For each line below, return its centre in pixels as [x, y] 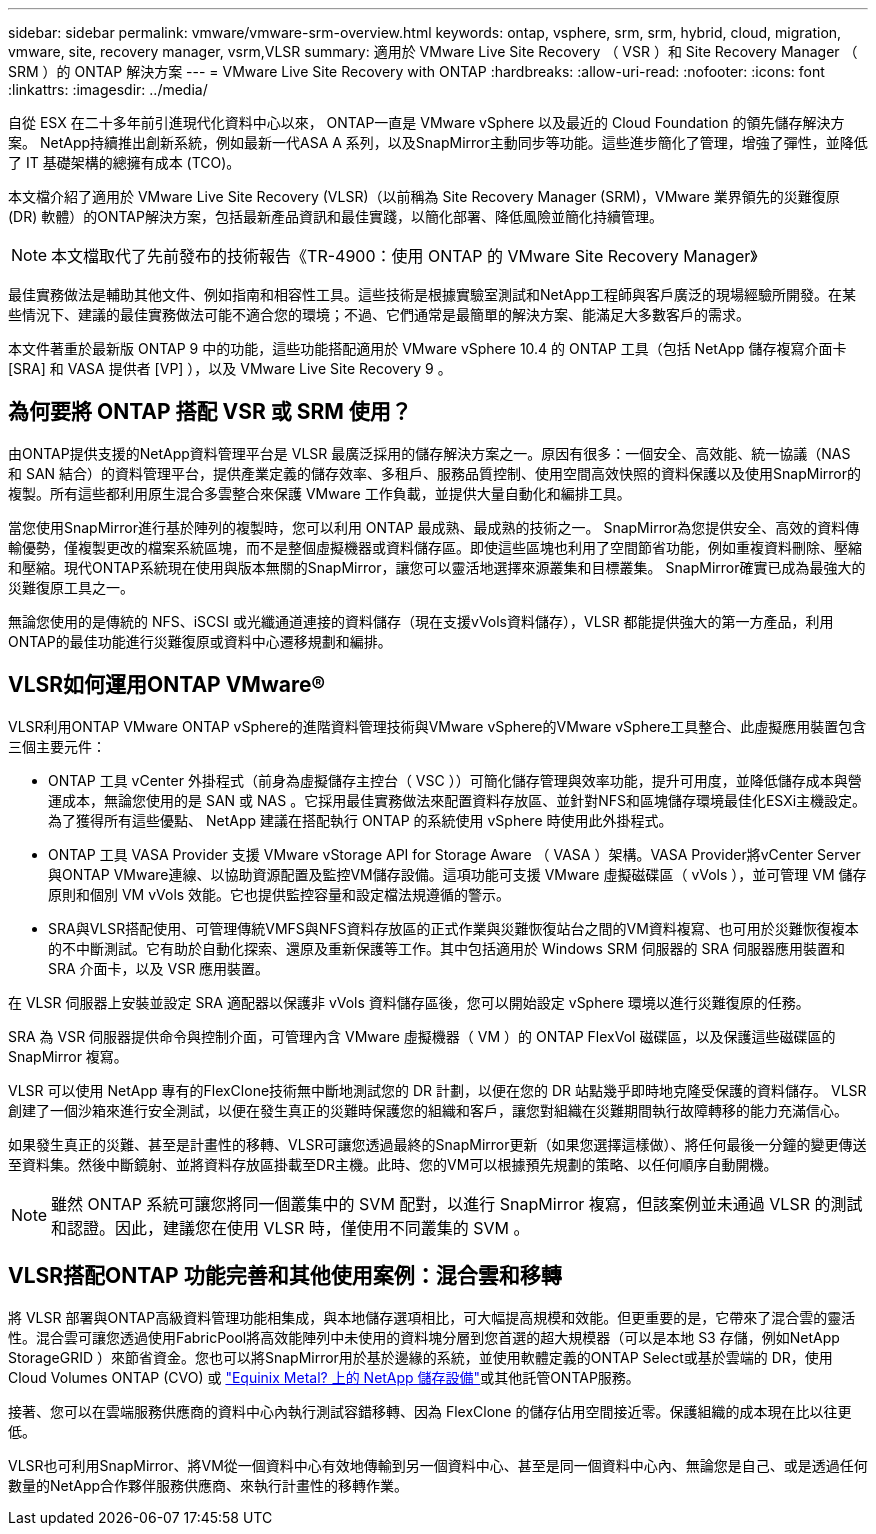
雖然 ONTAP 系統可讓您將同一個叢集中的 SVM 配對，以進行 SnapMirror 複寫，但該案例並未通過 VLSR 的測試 [457, 1203]
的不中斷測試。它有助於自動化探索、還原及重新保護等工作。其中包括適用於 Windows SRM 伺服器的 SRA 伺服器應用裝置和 [446, 948]
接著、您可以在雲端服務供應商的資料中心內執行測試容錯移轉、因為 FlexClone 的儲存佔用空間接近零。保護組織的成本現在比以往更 [430, 1411]
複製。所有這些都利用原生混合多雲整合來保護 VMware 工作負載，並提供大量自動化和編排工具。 [319, 493]
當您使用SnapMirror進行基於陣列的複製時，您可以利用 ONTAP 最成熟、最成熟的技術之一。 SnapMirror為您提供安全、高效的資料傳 [434, 527]
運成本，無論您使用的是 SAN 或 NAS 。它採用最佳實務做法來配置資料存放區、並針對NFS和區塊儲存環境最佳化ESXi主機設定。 [457, 800]
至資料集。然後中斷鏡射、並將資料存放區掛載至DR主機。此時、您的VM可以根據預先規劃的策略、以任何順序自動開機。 [393, 1164]
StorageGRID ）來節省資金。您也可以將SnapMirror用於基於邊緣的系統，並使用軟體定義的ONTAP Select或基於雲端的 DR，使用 [420, 1357]
